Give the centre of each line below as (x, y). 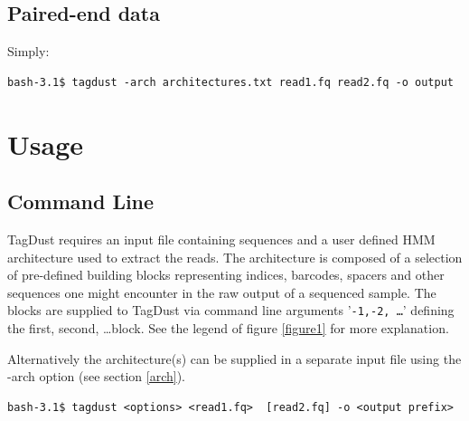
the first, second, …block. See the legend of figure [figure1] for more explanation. (228, 328)
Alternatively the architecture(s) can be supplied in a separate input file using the (234, 358)
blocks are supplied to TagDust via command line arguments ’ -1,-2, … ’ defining (231, 310)
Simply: (28, 51)
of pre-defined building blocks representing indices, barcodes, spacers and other (226, 275)
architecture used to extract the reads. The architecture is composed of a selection (235, 257)
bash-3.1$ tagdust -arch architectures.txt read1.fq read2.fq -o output (230, 82)
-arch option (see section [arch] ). (97, 376)
